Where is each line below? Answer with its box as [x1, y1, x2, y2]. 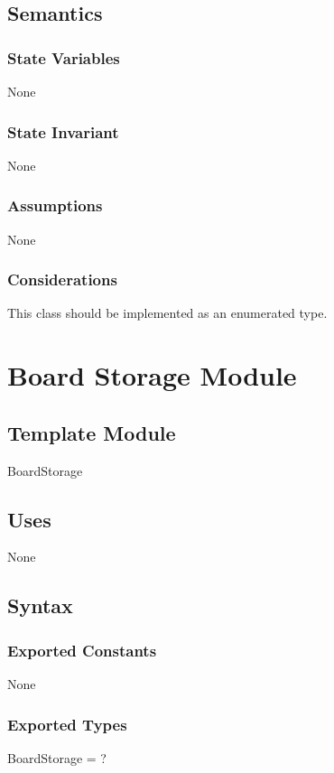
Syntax [7, 591, 73, 619]
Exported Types [7, 712, 127, 735]
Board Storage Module [7, 357, 297, 394]
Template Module [7, 418, 176, 446]
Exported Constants [7, 638, 157, 661]
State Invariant [7, 120, 119, 143]
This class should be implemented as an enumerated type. [7, 303, 328, 322]
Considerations [7, 268, 117, 291]
